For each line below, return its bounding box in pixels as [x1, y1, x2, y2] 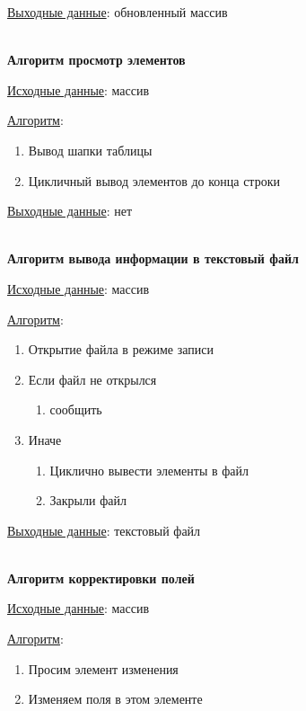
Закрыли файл [49, 491, 127, 510]
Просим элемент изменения [28, 659, 179, 678]
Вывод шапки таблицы [28, 140, 153, 159]
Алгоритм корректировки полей [7, 568, 195, 587]
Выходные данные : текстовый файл [7, 520, 201, 539]
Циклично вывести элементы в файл [49, 460, 249, 479]
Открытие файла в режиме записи [28, 340, 214, 359]
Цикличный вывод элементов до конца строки [28, 171, 280, 190]
